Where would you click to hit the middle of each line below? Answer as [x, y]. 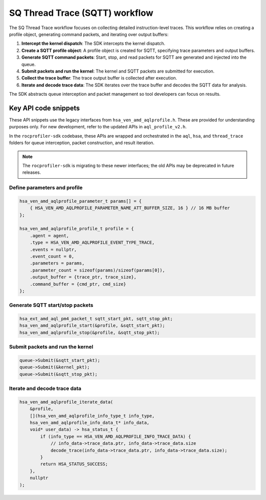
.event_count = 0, [52, 256]
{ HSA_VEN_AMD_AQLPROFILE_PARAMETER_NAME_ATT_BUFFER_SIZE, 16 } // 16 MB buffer [130, 208]
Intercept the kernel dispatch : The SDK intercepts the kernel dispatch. [93, 43]
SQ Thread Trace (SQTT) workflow [81, 13]
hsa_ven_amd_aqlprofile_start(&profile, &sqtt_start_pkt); [92, 326]
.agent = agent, [49, 235]
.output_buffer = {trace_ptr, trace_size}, [83, 277]
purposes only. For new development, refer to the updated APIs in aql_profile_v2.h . [98, 127]
